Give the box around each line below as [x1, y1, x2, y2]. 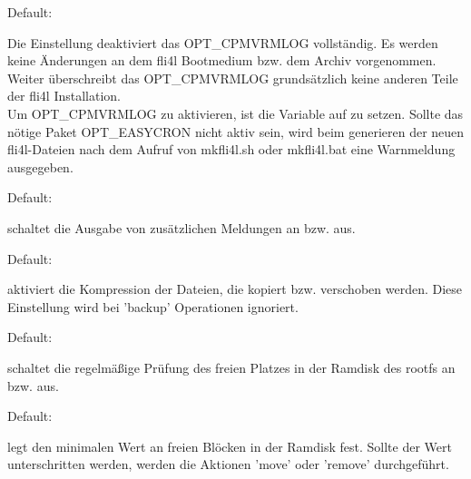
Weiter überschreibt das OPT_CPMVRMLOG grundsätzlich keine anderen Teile [7, 68, 458, 87]
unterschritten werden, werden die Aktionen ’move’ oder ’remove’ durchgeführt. [7, 455, 449, 474]
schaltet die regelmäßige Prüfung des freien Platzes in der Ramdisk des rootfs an [7, 357, 456, 376]
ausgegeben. [7, 157, 74, 176]
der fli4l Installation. [7, 86, 121, 105]
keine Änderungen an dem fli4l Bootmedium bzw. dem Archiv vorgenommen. [7, 51, 437, 70]
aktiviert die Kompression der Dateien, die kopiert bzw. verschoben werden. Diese [7, 279, 463, 298]
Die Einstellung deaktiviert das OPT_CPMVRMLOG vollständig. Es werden [7, 33, 438, 52]
